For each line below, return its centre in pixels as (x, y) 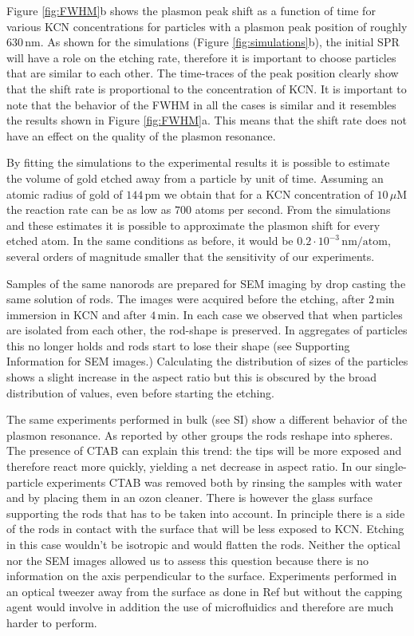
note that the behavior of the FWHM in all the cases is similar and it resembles (201, 104)
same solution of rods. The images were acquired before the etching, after (186, 299)
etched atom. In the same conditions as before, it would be (150, 241)
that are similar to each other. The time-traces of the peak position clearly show (203, 73)
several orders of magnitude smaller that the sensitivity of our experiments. (191, 256)
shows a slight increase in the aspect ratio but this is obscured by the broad (191, 377)
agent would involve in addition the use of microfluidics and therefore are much (200, 607)
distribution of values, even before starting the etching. (140, 392)
